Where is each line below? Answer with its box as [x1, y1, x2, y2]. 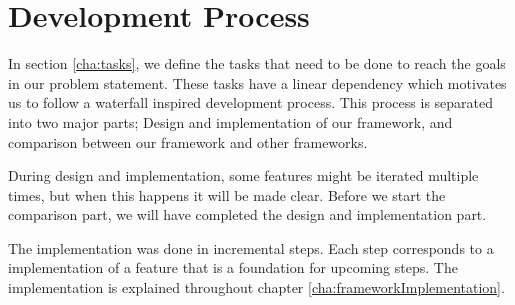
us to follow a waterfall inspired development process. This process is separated [8, 92, 494, 113]
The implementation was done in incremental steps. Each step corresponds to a [8, 237, 494, 258]
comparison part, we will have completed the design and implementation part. [8, 204, 487, 225]
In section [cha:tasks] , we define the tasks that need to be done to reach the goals [8, 53, 506, 74]
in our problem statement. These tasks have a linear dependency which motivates [8, 72, 507, 93]
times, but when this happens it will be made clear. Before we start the [8, 184, 446, 205]
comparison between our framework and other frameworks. [8, 131, 368, 152]
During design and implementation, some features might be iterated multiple [8, 165, 479, 186]
